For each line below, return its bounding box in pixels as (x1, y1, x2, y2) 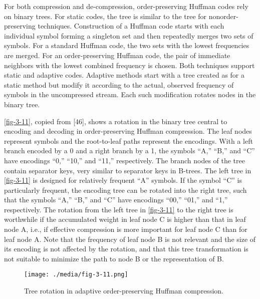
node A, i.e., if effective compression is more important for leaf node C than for (4, 224, 247, 234)
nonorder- (208, 11, 238, 21)
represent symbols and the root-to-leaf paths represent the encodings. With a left (4, 135, 253, 146)
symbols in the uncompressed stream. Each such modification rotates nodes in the (4, 89, 256, 100)
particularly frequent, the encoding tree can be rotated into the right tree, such (4, 184, 247, 195)
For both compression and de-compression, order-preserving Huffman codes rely (4, 1, 248, 11)
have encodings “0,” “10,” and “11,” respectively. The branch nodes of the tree (4, 155, 245, 165)
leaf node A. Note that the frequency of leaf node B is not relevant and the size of (4, 233, 256, 244)
